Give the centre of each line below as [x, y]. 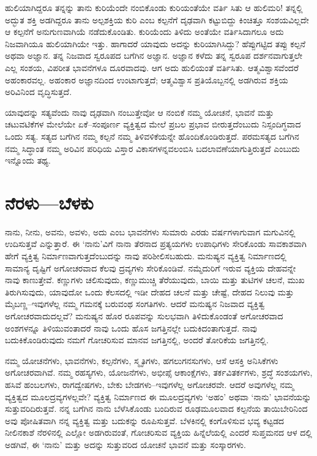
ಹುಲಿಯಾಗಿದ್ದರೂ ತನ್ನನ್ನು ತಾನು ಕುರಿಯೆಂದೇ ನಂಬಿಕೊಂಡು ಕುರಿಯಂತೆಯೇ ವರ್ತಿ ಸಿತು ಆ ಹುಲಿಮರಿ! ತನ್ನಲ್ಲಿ [154, 7]
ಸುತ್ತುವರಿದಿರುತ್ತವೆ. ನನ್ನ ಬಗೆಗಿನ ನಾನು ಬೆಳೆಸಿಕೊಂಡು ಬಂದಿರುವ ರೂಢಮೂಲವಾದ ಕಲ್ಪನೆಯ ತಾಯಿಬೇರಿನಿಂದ [156, 408]
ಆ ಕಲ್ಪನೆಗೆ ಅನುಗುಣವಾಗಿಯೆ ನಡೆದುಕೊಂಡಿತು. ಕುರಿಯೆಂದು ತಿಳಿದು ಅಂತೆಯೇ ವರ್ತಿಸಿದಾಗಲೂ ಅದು [144, 32]
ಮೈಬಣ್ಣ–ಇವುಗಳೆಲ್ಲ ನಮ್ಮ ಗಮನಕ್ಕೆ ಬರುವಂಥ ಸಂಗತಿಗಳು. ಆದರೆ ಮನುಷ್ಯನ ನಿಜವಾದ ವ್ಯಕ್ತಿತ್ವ [135, 304]
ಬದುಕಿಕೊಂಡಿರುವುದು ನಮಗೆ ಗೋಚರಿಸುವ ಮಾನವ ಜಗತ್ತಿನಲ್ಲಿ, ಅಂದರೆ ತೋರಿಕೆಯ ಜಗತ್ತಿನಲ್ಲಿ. [137, 340]
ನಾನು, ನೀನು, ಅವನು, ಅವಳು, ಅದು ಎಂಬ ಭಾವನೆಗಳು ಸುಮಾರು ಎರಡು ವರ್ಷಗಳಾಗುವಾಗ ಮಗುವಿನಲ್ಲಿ [150, 231]
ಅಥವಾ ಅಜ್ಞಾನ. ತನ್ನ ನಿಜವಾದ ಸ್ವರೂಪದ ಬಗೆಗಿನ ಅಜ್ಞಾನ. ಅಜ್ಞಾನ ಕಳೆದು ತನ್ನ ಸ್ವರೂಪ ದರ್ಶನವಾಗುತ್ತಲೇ [154, 55]
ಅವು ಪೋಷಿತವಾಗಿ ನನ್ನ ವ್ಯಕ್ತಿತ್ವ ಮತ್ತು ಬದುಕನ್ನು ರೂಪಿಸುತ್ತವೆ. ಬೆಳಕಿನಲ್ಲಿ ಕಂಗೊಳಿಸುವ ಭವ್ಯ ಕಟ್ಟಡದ [145, 420]
